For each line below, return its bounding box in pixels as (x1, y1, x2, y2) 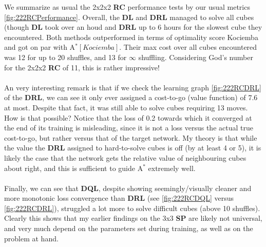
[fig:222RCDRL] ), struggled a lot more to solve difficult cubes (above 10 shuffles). (4, 202, 260, 213)
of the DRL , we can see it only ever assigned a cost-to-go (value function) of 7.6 (4, 92, 258, 103)
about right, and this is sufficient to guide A (4, 162, 143, 173)
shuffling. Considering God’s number (138, 51, 253, 62)
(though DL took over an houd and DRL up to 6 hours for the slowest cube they (4, 22, 262, 32)
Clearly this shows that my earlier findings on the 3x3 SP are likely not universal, (4, 213, 262, 223)
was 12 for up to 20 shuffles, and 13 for (4, 51, 127, 62)
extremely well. (148, 162, 196, 173)
